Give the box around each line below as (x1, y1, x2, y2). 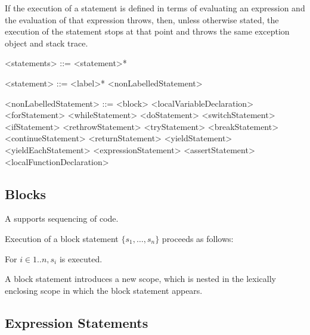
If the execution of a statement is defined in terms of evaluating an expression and (5, 2, 305, 14)
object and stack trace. (5, 36, 88, 49)
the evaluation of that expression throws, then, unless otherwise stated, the (5, 13, 279, 26)
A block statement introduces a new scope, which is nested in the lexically (5, 272, 276, 285)
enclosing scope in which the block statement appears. (5, 284, 203, 296)
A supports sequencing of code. (5, 212, 119, 225)
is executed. (59, 252, 103, 265)
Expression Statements (5, 313, 148, 331)
